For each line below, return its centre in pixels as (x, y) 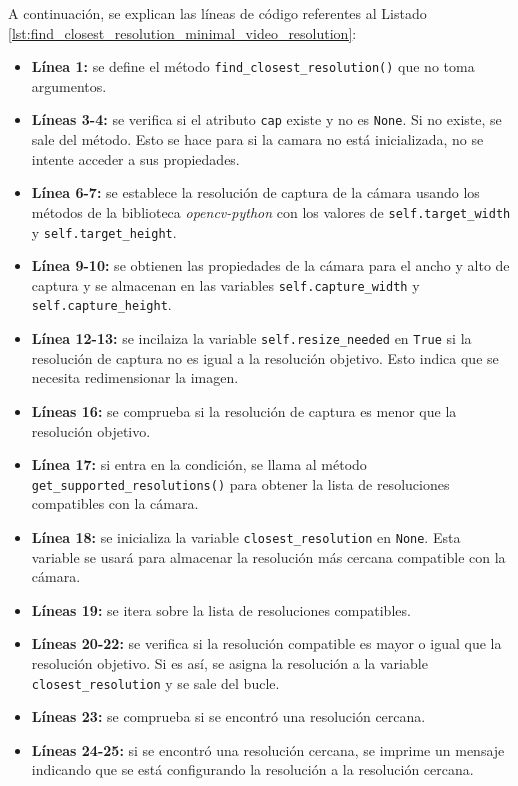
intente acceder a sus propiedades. (135, 158)
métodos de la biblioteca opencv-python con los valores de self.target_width (271, 211)
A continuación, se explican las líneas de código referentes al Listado (217, 13)
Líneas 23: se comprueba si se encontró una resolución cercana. (228, 716)
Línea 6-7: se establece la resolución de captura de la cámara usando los (255, 192)
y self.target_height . (104, 231)
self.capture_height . (101, 304)
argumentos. (69, 85)
